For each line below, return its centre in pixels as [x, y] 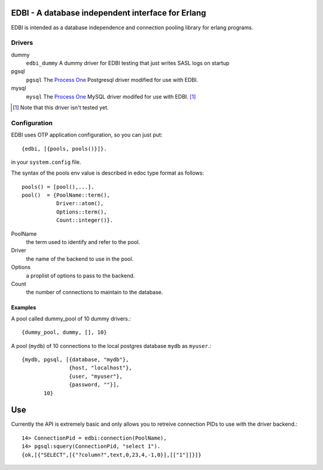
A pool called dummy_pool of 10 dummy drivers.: [71, 318]
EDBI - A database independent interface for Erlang [109, 13]
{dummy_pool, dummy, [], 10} [64, 332]
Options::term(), [81, 212]
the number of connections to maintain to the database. [95, 292]
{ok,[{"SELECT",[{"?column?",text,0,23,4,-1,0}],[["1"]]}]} [112, 455]
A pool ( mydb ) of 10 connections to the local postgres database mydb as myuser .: [111, 346]
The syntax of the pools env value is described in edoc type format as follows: [108, 173]
